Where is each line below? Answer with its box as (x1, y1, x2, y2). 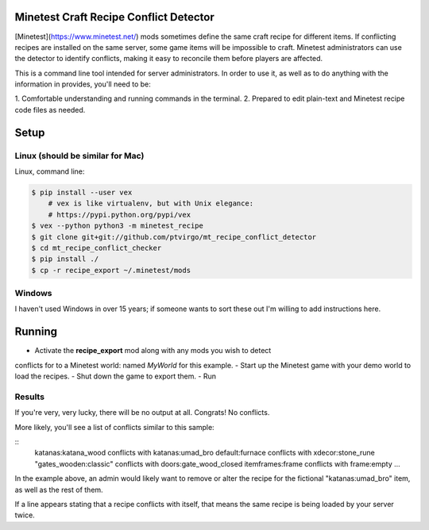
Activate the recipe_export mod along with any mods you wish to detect (34, 346, 272, 355)
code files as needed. (14, 105, 86, 114)
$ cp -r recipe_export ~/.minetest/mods (31, 266, 191, 275)
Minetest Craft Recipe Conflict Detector (14, 10, 214, 24)
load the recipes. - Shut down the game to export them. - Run (14, 371, 216, 381)
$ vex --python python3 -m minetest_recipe (31, 221, 204, 230)
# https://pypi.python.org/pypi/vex (48, 210, 191, 219)
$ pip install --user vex (31, 188, 133, 197)
